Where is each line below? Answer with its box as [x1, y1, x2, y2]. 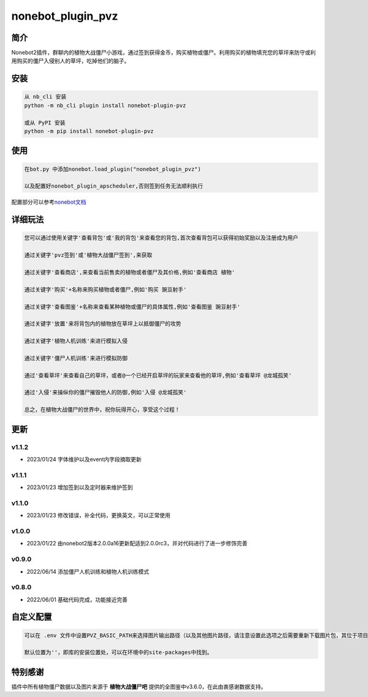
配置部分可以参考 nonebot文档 [11, 198, 86, 206]
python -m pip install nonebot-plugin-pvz [24, 128, 154, 135]
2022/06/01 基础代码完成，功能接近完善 [26, 596, 128, 603]
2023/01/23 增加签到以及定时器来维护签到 [26, 483, 133, 491]
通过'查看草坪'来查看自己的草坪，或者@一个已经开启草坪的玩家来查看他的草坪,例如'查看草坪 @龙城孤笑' [24, 372, 293, 379]
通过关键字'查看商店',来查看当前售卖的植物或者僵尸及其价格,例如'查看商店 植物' [24, 269, 236, 275]
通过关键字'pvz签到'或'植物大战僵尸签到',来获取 [24, 252, 153, 259]
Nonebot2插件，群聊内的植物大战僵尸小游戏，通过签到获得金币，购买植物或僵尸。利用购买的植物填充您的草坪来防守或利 [11, 49, 316, 56]
